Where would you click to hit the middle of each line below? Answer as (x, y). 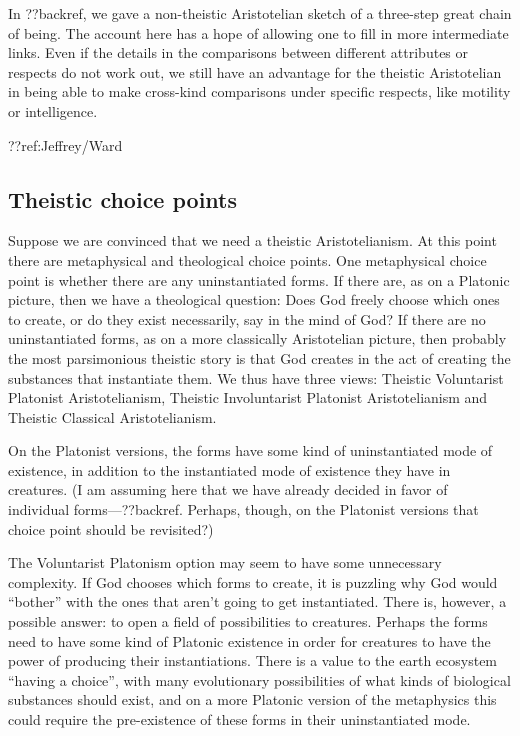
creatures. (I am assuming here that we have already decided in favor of (228, 489)
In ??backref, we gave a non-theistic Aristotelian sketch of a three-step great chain (260, 13)
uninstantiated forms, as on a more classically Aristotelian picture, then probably (257, 338)
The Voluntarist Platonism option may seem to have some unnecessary (225, 562)
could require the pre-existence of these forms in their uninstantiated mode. (239, 719)
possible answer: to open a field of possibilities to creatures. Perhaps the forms (248, 621)
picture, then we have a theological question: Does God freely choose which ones (254, 299)
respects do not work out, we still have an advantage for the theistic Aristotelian (255, 71)
